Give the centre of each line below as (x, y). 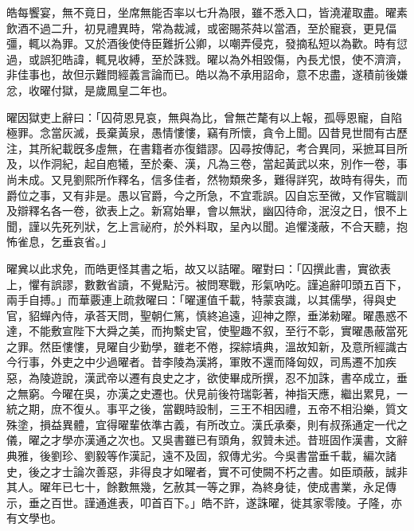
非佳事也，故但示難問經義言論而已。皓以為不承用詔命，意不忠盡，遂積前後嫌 (207, 74)
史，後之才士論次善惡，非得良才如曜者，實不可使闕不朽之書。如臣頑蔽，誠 (201, 471)
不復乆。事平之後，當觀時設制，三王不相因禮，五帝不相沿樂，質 (229, 409)
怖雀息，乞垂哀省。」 (59, 242)
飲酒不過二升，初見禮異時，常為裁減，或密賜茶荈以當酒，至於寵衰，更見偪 (201, 27)
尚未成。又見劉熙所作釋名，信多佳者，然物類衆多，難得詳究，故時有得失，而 (207, 179)
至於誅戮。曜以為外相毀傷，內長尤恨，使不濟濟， (279, 59)
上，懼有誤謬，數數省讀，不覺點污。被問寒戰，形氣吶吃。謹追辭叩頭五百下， (207, 284)
